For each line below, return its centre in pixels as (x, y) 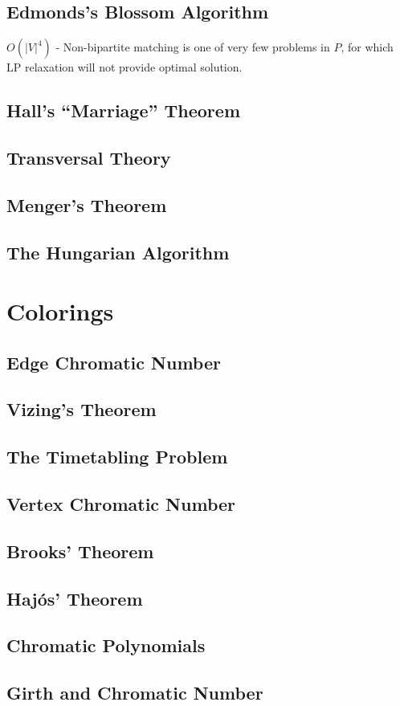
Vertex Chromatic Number (121, 504)
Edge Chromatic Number (114, 362)
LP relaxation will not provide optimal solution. (124, 67)
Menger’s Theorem (87, 204)
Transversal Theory (89, 157)
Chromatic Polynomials (106, 645)
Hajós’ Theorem (75, 598)
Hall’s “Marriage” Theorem (123, 110)
